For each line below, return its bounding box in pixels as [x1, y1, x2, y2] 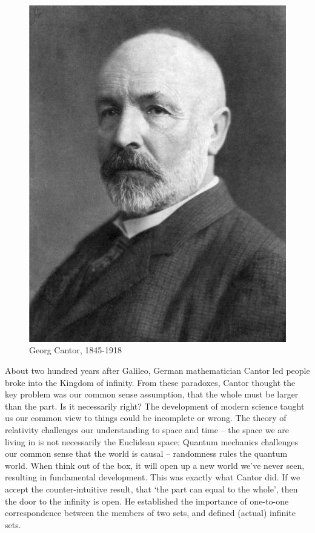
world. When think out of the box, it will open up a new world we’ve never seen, [5, 459, 305, 471]
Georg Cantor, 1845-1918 [29, 344, 122, 356]
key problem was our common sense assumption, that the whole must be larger [5, 388, 299, 401]
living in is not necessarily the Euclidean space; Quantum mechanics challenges [5, 435, 299, 448]
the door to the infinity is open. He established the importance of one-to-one [5, 494, 289, 507]
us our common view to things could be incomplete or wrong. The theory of [5, 411, 287, 424]
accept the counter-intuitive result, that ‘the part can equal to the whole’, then [5, 482, 298, 495]
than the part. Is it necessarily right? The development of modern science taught [5, 399, 305, 412]
